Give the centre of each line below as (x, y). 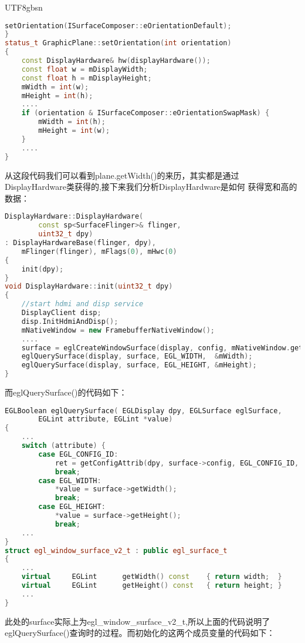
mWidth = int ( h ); (72, 122)
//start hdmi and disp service (82, 304)
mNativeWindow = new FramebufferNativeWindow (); (118, 330)
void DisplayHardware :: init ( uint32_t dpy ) (89, 287)
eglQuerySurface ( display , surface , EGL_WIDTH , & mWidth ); (137, 356)
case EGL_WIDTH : (70, 480)
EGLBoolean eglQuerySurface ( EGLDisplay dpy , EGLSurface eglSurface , (143, 411)
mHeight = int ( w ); (74, 131)
